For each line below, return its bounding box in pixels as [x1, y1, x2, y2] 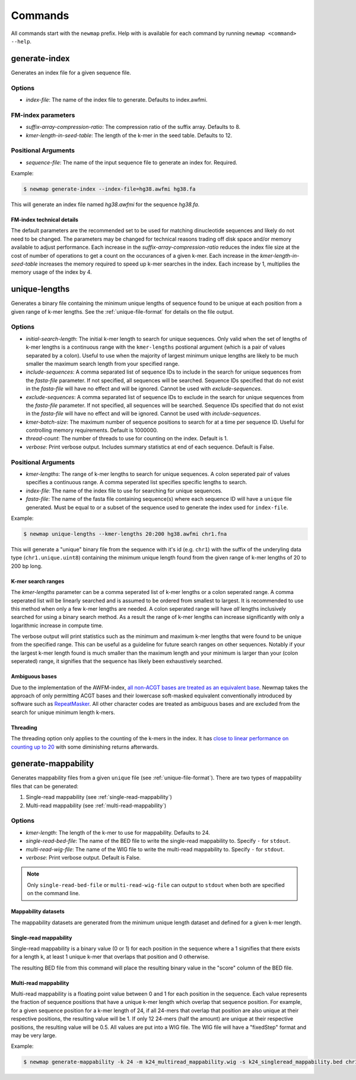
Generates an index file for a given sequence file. [11, 69, 132, 76]
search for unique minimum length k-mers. [11, 709, 115, 716]
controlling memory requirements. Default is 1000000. [26, 427, 158, 434]
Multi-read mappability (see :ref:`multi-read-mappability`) [26, 802, 167, 809]
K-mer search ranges [11, 577, 65, 585]
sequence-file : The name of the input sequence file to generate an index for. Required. [26, 159, 237, 166]
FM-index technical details [11, 216, 78, 223]
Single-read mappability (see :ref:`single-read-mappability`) [26, 794, 172, 801]
